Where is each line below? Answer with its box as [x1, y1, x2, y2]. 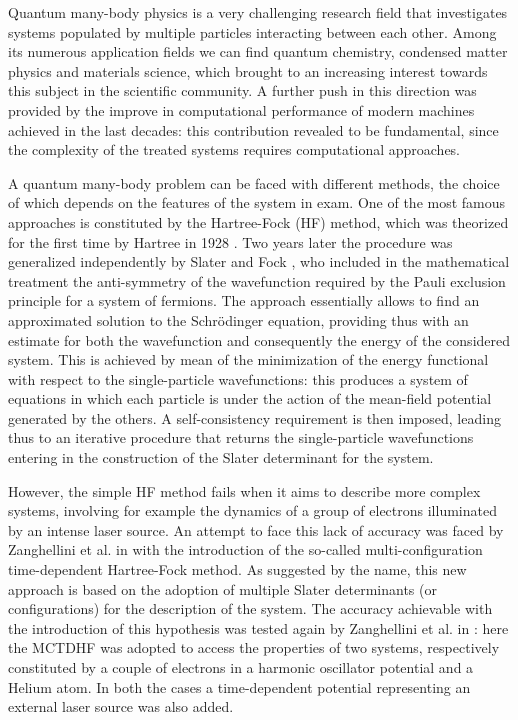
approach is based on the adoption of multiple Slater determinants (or [8, 578, 437, 599]
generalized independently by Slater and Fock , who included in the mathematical [8, 251, 510, 272]
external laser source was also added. [8, 696, 234, 717]
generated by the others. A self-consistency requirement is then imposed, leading [8, 407, 501, 428]
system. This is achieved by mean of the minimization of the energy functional [8, 349, 489, 370]
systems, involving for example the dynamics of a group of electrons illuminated [8, 500, 497, 521]
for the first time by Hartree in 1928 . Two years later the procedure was [8, 231, 453, 252]
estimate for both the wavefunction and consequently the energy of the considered [8, 329, 511, 350]
